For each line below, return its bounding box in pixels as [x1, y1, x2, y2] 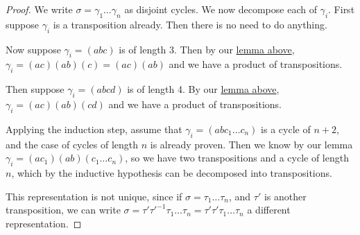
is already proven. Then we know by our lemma [150, 137, 353, 151]
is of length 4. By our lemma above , [127, 82, 280, 96]
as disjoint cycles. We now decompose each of [124, 2, 317, 16]
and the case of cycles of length [6, 137, 139, 151]
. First [328, 2, 355, 16]
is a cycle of [261, 121, 311, 136]
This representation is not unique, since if [6, 189, 182, 203]
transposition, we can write [6, 202, 121, 217]
